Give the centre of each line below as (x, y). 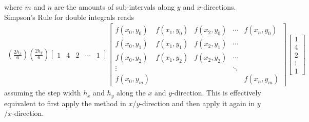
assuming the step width (43, 93)
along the (131, 93)
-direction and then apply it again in (197, 103)
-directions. (218, 7)
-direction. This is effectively (217, 93)
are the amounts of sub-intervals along (114, 7)
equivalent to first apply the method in (65, 103)
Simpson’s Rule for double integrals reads (69, 17)
